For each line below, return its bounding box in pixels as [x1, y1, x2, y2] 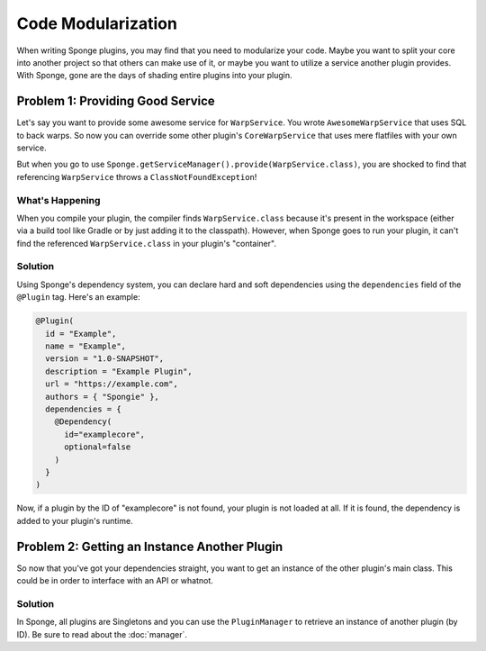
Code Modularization [16, 14, 177, 33]
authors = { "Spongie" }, [45, 392, 159, 402]
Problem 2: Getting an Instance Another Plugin [16, 538, 283, 554]
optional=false [64, 442, 131, 452]
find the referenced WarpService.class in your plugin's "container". [16, 238, 276, 249]
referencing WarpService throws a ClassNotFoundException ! [16, 171, 257, 182]
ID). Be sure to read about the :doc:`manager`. [16, 628, 188, 639]
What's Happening [16, 194, 101, 206]
